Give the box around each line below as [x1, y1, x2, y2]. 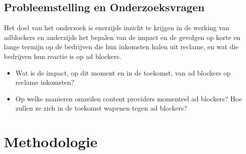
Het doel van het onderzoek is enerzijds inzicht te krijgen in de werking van [4, 22, 229, 33]
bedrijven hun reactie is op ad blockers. [4, 51, 122, 61]
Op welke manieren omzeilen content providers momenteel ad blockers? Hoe [15, 93, 242, 103]
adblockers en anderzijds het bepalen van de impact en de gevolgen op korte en [4, 32, 241, 42]
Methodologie [4, 132, 98, 152]
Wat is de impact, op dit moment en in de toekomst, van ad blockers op [15, 67, 231, 77]
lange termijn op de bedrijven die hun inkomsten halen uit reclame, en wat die [4, 41, 239, 52]
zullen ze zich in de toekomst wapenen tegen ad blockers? [15, 103, 187, 113]
